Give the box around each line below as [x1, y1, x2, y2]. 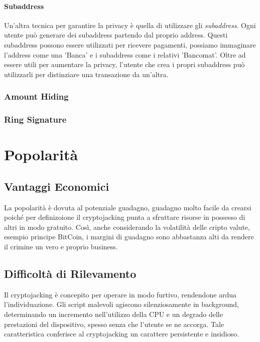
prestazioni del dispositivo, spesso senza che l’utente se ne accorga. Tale [4, 318, 224, 329]
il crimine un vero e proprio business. [4, 241, 118, 251]
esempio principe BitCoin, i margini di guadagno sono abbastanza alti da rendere [4, 231, 254, 242]
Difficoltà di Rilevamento [4, 265, 137, 281]
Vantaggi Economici [4, 178, 109, 194]
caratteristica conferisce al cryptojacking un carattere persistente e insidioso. [4, 328, 239, 339]
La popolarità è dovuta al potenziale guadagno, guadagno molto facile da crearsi [4, 202, 251, 212]
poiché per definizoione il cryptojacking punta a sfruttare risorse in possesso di [4, 212, 245, 222]
